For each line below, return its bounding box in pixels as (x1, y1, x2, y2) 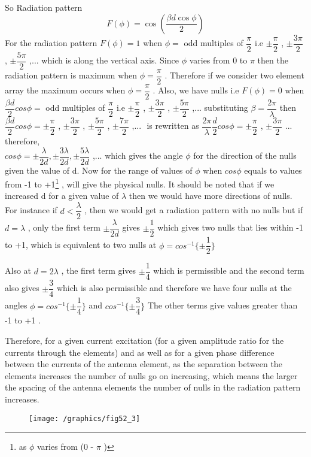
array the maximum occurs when (5, 84, 126, 96)
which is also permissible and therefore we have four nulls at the (56, 282, 292, 294)
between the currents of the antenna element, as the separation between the (5, 358, 282, 370)
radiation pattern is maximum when (5, 69, 138, 81)
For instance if (5, 204, 57, 216)
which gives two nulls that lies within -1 (157, 221, 303, 234)
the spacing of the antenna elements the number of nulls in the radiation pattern (5, 381, 301, 394)
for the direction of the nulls (193, 149, 297, 162)
